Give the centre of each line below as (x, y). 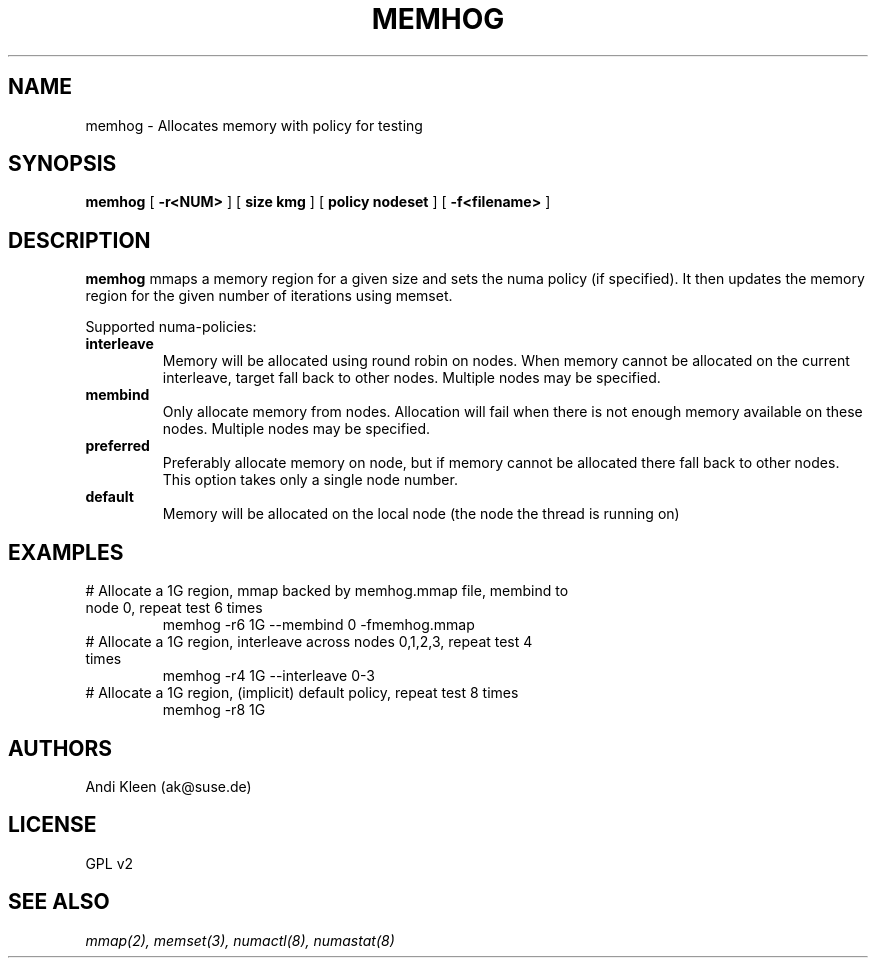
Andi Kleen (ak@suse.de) (168, 786)
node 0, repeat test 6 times (174, 608)
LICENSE (52, 825)
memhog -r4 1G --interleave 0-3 (268, 676)
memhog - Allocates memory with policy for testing (254, 125)
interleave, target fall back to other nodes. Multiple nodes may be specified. (411, 378)
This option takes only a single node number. (310, 480)
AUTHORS (60, 748)
